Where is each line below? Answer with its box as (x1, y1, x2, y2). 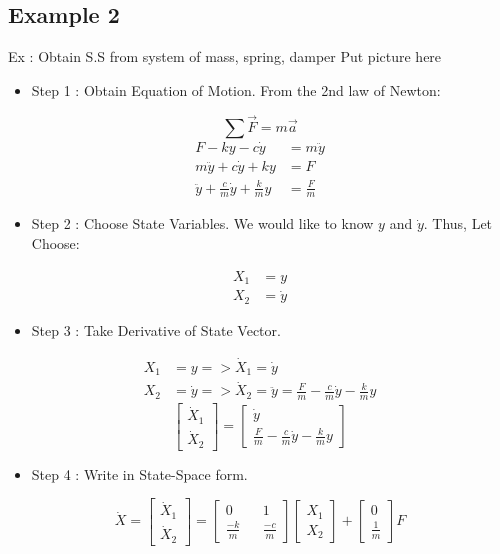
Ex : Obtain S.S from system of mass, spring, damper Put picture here (8, 46, 442, 67)
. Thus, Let (423, 213, 493, 234)
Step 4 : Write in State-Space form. (31, 463, 248, 484)
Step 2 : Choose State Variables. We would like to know (31, 213, 374, 234)
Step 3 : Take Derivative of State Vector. (31, 319, 281, 340)
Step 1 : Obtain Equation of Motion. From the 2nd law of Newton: (31, 79, 441, 100)
